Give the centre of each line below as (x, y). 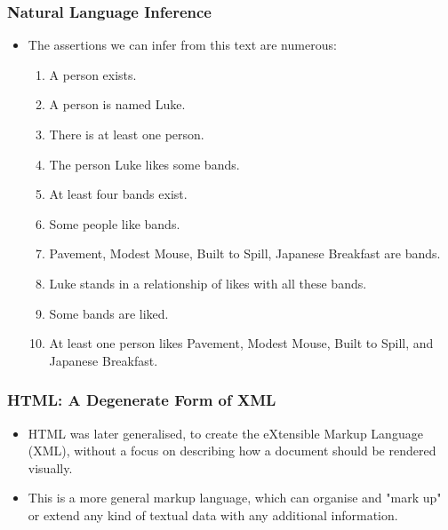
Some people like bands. (115, 223)
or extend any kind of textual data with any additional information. (213, 514)
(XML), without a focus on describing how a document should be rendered (232, 451)
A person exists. (93, 74)
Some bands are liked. (109, 313)
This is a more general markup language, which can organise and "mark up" (235, 498)
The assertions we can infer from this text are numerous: (182, 45)
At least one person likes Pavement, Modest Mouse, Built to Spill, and (241, 343)
